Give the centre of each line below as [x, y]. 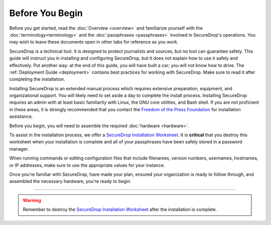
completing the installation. [37, 79]
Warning [32, 200]
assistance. [21, 117]
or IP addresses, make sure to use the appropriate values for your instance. [87, 165]
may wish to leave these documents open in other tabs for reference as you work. [94, 42]
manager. [19, 149]
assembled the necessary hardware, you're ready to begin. [70, 181]
